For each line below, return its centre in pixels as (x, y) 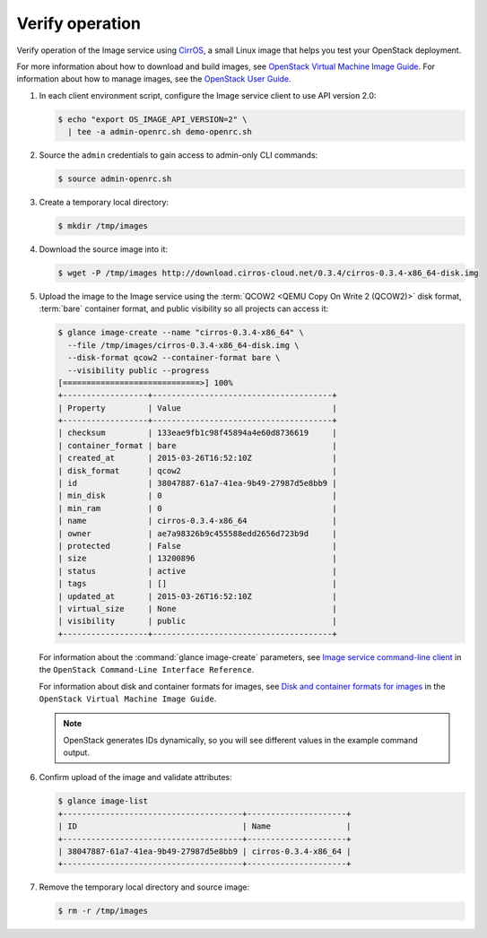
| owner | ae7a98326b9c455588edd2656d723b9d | (197, 533)
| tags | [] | (197, 584)
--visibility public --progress (139, 370)
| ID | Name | (204, 826)
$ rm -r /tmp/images (103, 911)
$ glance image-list (103, 801)
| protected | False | (197, 546)
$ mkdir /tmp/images (103, 226)
